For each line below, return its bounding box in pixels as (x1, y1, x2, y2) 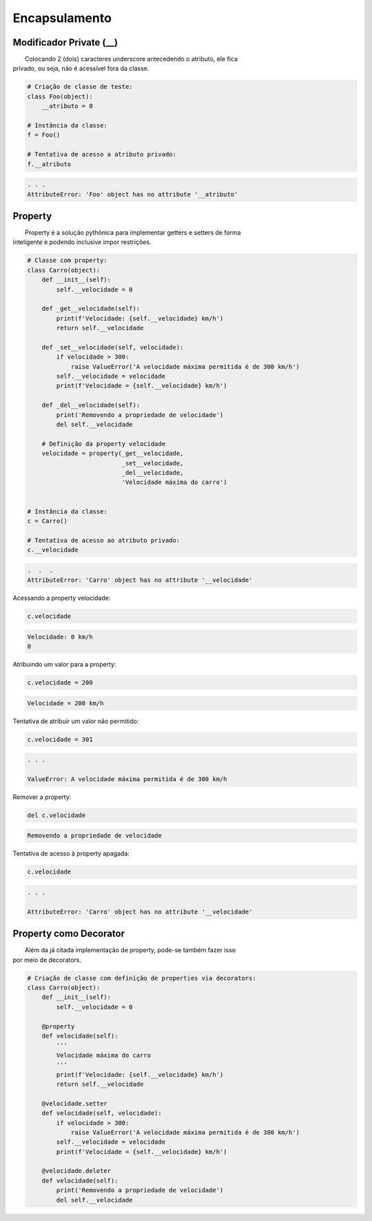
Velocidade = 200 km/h (27, 699, 104, 707)
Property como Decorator (12, 928, 125, 940)
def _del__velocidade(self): (41, 401, 141, 410)
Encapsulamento (12, 10, 112, 26)
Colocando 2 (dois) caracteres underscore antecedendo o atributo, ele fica (25, 55, 238, 63)
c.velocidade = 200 (27, 679, 93, 686)
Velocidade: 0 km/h (27, 633, 93, 640)
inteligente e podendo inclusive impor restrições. (12, 238, 152, 246)
